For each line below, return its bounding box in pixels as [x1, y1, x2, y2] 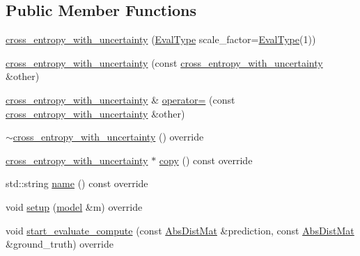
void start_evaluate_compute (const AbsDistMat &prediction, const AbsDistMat [6, 223, 354, 237]
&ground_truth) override [6, 237, 114, 251]
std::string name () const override [6, 176, 148, 191]
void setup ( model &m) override [6, 199, 143, 214]
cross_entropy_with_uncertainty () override [13, 129, 204, 144]
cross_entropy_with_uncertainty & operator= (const [6, 92, 235, 106]
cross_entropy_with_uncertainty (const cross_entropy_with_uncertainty [6, 55, 323, 70]
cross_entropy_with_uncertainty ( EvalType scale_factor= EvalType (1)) [6, 32, 316, 47]
